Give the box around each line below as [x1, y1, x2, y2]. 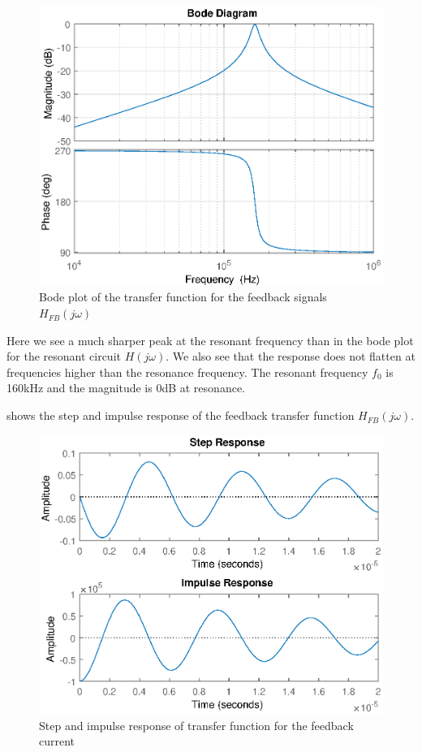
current [39, 733, 75, 750]
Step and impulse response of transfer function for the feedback [39, 716, 354, 733]
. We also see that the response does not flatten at [166, 348, 416, 365]
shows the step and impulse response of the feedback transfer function [6, 407, 355, 424]
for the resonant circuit [6, 348, 121, 365]
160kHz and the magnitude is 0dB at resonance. [6, 379, 245, 396]
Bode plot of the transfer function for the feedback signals [39, 288, 327, 305]
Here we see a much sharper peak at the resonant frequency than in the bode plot [6, 331, 414, 348]
